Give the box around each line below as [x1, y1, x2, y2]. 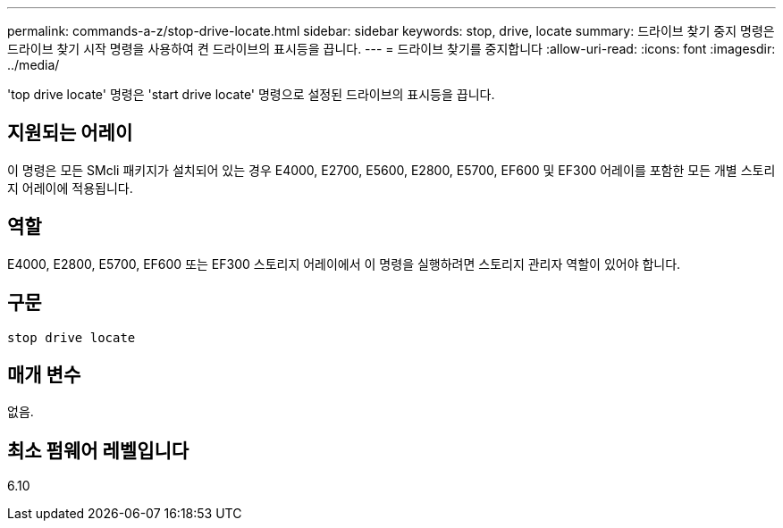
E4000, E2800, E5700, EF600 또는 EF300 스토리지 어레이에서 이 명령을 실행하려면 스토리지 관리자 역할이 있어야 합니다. [7, 256, 681, 272]
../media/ [7, 57, 60, 72]
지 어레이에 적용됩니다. [7, 180, 133, 196]
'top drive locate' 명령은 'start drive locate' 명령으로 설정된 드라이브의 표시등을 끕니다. [7, 87, 495, 102]
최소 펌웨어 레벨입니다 [7, 439, 189, 462]
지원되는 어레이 [7, 122, 133, 145]
